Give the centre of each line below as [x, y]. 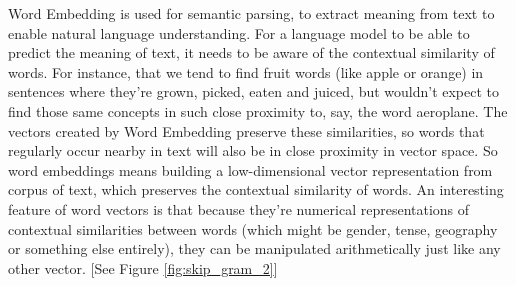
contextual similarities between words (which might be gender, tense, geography [253, 228]
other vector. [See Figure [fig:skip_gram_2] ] [143, 267]
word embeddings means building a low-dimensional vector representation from [250, 169]
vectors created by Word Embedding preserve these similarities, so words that [246, 130]
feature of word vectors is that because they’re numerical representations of [239, 208]
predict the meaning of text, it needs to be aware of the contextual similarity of [251, 52]
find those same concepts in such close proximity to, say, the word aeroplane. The [258, 110]
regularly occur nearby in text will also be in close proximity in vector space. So [253, 150]
